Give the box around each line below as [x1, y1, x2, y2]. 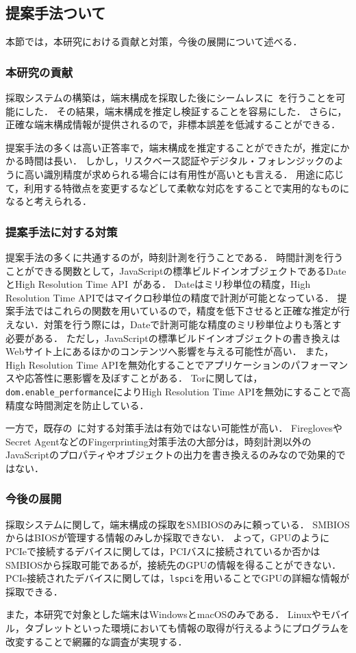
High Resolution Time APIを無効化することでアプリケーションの [5, 357, 291, 371]
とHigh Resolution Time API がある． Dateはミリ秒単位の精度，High [5, 277, 311, 291]
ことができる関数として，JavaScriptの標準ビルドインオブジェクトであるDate [5, 263, 346, 278]
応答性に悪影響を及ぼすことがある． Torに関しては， [24, 371, 263, 385]
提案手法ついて [5, 2, 106, 23]
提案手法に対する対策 [5, 223, 118, 240]
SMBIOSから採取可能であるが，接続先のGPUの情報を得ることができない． [5, 557, 342, 571]
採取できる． [5, 584, 63, 598]
